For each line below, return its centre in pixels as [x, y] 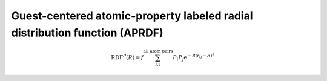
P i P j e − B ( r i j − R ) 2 [194, 57]
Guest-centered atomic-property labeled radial [132, 16]
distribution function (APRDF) [87, 33]
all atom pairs [158, 51]
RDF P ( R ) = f [127, 57]
